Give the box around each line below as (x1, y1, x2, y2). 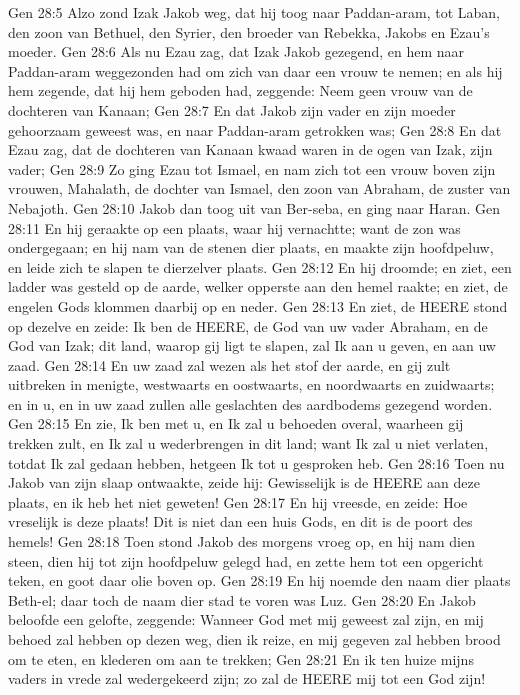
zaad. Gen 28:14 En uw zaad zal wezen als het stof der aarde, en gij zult (8, 354, 451, 375)
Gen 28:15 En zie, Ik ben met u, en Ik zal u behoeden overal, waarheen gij (8, 413, 464, 434)
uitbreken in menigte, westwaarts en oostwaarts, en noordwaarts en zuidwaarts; (8, 374, 495, 395)
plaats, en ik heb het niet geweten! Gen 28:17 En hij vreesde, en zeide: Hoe (8, 491, 468, 512)
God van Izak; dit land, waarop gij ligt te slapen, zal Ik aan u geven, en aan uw (8, 335, 496, 356)
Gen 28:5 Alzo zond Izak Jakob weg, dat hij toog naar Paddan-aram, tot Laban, (8, 2, 500, 22)
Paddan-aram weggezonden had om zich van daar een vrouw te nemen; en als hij (8, 60, 503, 81)
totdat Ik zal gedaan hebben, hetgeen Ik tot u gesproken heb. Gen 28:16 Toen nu (8, 452, 505, 473)
